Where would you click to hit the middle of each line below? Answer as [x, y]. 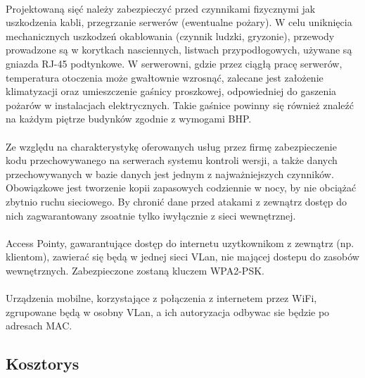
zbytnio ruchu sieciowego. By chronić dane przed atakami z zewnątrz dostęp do [177, 201]
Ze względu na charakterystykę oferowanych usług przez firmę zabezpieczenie [171, 146]
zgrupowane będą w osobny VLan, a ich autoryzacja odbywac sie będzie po [168, 311]
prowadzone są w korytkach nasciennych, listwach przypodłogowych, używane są [179, 50]
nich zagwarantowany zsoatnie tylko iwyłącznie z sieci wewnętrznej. [151, 215]
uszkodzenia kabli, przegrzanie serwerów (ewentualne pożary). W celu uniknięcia [179, 22]
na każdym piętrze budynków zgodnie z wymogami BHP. [129, 119]
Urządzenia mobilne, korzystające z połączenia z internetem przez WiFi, [161, 298]
